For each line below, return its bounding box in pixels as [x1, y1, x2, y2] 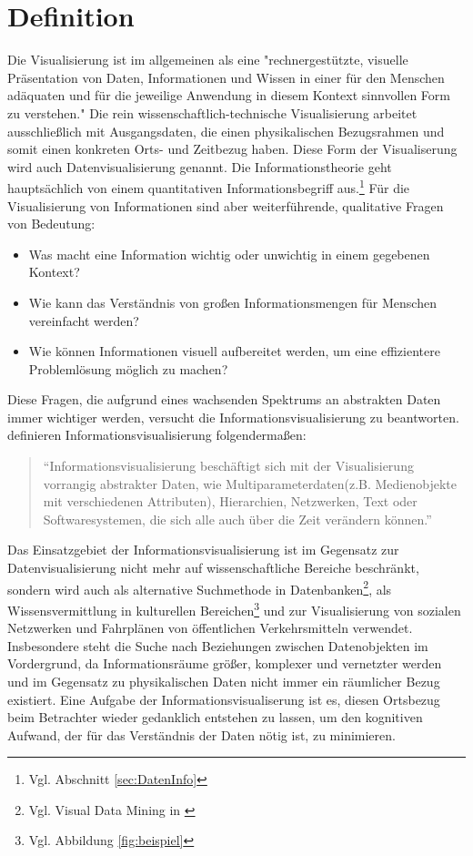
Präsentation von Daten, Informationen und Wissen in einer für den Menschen [7, 67, 445, 87]
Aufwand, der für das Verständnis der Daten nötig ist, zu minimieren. [7, 725, 396, 744]
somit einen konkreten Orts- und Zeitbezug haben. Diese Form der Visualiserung [7, 139, 458, 158]
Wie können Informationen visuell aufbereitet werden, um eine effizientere [28, 341, 440, 361]
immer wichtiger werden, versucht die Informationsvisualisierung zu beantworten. [7, 407, 459, 426]
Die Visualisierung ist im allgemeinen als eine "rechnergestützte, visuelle [7, 50, 408, 69]
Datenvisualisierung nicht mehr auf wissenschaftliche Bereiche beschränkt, [7, 558, 419, 577]
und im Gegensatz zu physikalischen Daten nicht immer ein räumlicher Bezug [7, 671, 440, 690]
